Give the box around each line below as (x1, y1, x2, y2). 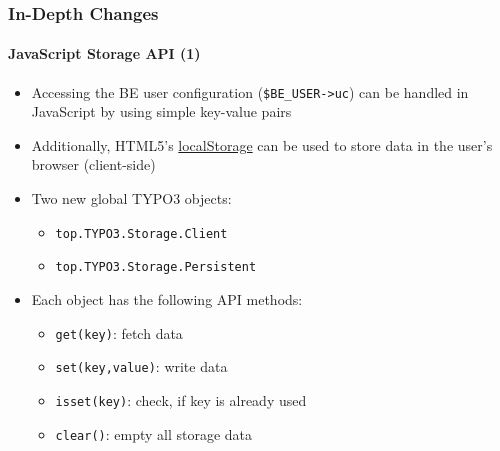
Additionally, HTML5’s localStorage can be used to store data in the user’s (31, 134, 493, 155)
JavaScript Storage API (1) (8, 43, 201, 64)
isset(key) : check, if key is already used (55, 389, 307, 410)
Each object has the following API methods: (31, 288, 303, 309)
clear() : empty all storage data (55, 423, 253, 444)
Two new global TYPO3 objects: (31, 188, 232, 209)
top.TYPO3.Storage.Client (55, 226, 228, 241)
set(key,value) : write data (55, 356, 228, 377)
